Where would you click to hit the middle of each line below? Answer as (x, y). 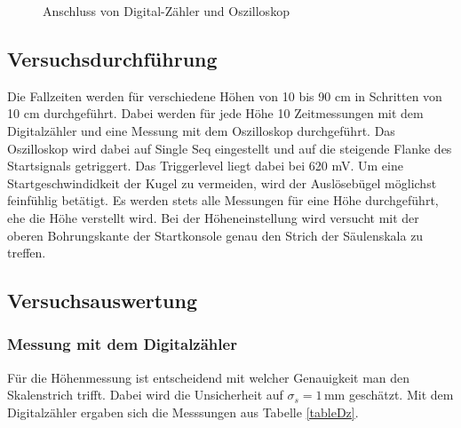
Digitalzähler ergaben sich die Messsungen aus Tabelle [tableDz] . (183, 412)
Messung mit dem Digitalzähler (122, 344)
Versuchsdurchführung (112, 58)
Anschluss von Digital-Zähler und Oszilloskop (166, 11)
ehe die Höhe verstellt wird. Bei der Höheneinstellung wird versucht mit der (213, 217)
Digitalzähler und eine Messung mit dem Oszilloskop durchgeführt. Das (201, 130)
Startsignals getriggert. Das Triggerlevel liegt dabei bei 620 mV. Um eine (205, 166)
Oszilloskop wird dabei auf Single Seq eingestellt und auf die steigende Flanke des (230, 148)
